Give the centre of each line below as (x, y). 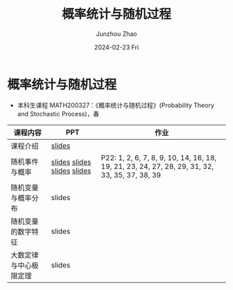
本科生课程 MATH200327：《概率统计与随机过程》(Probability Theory (116, 105)
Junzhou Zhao (116, 34)
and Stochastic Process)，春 (58, 114)
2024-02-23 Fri (116, 47)
